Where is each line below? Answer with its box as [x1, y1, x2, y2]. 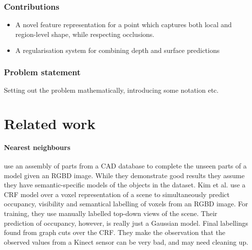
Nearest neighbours [4, 142, 71, 152]
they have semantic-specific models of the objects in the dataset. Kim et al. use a [4, 180, 246, 190]
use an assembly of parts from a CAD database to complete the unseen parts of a [4, 160, 247, 170]
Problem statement [4, 66, 81, 78]
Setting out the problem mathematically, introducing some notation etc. [4, 85, 219, 95]
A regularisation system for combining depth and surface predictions [15, 45, 220, 55]
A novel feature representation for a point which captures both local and [15, 19, 232, 30]
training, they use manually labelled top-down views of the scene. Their [4, 208, 217, 218]
